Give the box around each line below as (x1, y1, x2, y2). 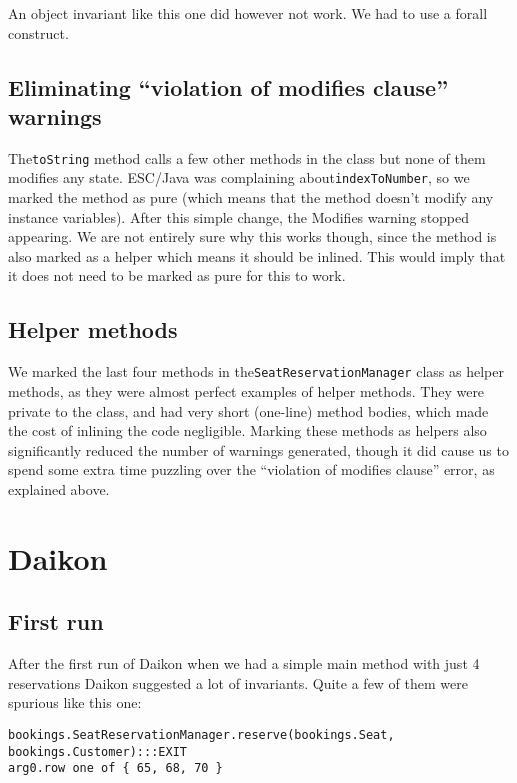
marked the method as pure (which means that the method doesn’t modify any (8, 187, 494, 208)
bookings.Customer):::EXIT (8, 744, 187, 759)
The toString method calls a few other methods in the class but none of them (8, 147, 486, 168)
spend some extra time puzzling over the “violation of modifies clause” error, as (8, 459, 495, 480)
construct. (8, 22, 69, 43)
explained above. (8, 478, 110, 499)
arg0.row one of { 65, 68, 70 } (8, 761, 223, 776)
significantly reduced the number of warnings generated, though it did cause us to (8, 439, 509, 460)
